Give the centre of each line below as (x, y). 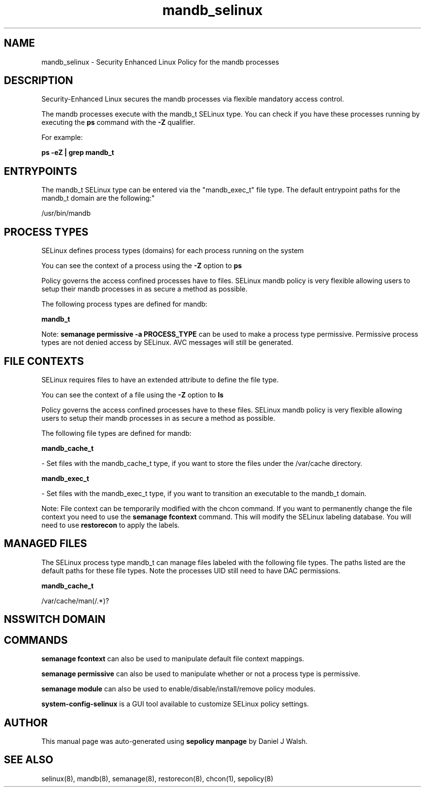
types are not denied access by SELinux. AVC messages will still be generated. (167, 343)
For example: (62, 138)
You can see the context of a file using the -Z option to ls (132, 395)
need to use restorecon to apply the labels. (111, 525)
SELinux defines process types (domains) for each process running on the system (173, 251)
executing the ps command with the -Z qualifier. (118, 122)
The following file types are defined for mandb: (116, 433)
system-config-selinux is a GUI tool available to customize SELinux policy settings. (175, 704)
